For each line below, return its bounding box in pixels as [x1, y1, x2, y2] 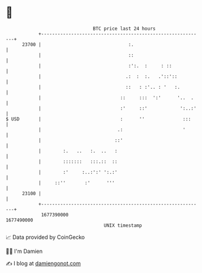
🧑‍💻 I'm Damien [5, 247, 43, 255]
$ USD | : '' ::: [5, 116, 191, 122]
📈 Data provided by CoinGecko [5, 233, 85, 241]
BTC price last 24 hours [92, 26, 156, 32]
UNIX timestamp [103, 222, 142, 229]
